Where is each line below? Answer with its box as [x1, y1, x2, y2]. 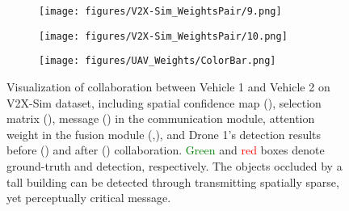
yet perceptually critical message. [6, 189, 171, 206]
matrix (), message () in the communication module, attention [6, 110, 315, 127]
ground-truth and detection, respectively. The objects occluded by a [6, 157, 343, 174]
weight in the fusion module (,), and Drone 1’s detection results [6, 125, 322, 142]
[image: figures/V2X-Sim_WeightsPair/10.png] [39, 30, 288, 42]
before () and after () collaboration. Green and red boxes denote [6, 141, 325, 158]
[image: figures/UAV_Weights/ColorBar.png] [39, 55, 276, 67]
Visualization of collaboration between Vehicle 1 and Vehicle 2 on [6, 78, 330, 95]
